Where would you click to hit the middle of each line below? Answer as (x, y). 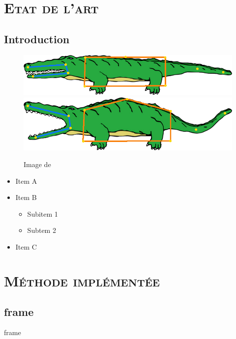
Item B (26, 197)
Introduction (37, 39)
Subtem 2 (42, 230)
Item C (26, 246)
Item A (26, 181)
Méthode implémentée (82, 280)
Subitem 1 (43, 213)
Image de (37, 164)
